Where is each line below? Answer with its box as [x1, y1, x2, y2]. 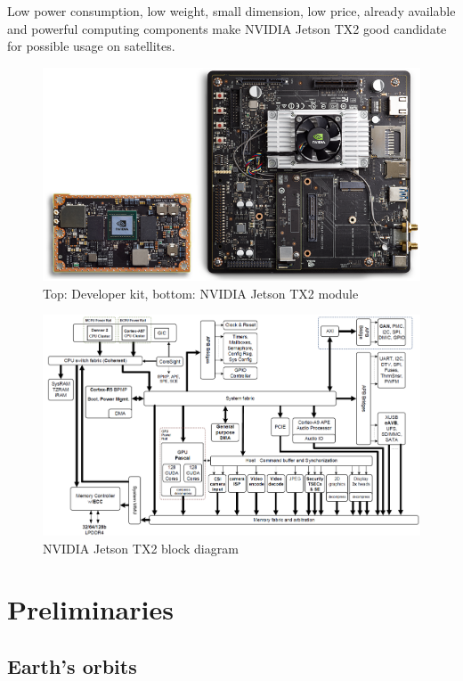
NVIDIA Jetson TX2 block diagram [43, 538, 239, 557]
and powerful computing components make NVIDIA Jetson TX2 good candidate [7, 19, 447, 37]
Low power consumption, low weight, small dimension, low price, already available [7, 2, 456, 20]
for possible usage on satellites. [7, 37, 175, 55]
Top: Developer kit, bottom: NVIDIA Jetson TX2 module [43, 283, 359, 302]
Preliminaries [7, 591, 174, 628]
